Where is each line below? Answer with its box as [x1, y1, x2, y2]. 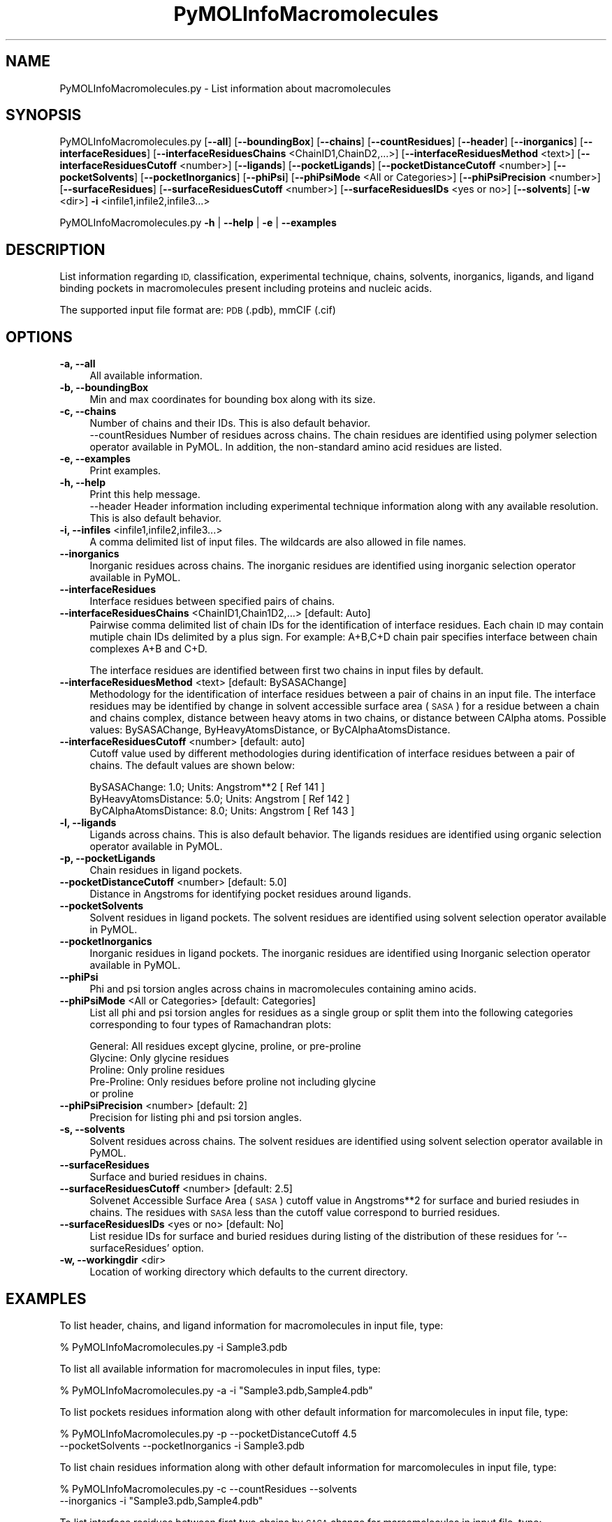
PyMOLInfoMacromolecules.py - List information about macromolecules [59, 82, 391, 94]
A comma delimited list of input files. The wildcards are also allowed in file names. [89, 536, 467, 548]
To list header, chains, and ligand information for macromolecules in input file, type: [59, 1319, 444, 1331]
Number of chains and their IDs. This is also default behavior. [89, 417, 370, 430]
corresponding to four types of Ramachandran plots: [89, 1018, 332, 1031]
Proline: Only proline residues [89, 1064, 225, 1076]
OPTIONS [6, 328, 73, 346]
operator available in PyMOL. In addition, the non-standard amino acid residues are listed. [89, 441, 502, 453]
